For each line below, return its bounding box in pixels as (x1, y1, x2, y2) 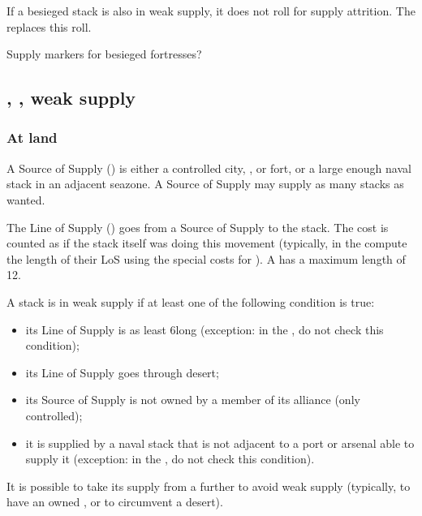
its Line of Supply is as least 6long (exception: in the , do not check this (25, 320, 384, 338)
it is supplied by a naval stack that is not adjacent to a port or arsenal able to (25, 434, 415, 451)
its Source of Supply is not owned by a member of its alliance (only (25, 391, 360, 408)
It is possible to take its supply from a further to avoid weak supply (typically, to (6, 477, 411, 494)
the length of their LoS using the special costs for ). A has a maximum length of (6, 250, 406, 267)
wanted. (6, 191, 45, 208)
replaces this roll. (6, 18, 92, 35)
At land (6, 127, 58, 148)
